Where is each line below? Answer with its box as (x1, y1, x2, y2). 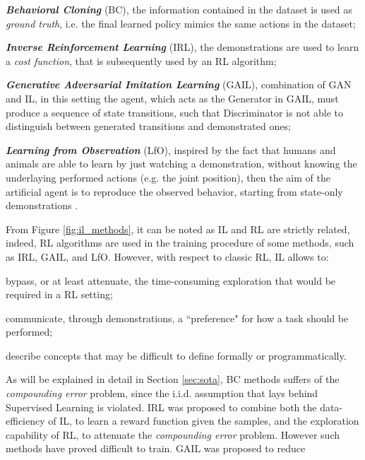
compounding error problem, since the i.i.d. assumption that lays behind (6, 386, 318, 401)
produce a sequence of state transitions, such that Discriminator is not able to (6, 105, 344, 119)
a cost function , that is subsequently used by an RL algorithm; (6, 53, 277, 68)
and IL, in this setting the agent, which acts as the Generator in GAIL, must (6, 90, 339, 105)
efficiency (6, 413, 45, 428)
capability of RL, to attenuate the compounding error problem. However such (6, 427, 340, 442)
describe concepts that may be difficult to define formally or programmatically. (6, 348, 347, 362)
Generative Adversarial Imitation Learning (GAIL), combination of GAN (6, 77, 352, 92)
